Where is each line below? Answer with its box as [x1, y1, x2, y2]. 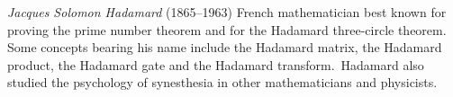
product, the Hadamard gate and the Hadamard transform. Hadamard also [7, 55, 424, 74]
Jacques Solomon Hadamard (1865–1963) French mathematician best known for [7, 3, 447, 21]
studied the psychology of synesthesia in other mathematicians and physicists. [7, 73, 438, 92]
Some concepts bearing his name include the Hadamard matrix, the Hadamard [7, 38, 442, 57]
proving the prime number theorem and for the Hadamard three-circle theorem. [7, 20, 447, 39]
